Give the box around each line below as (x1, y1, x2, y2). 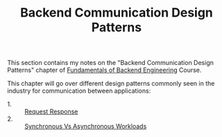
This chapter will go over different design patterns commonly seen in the (7, 80, 215, 88)
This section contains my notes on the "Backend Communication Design (7, 59, 214, 67)
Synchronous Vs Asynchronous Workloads (24, 122, 147, 131)
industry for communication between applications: (7, 86, 151, 95)
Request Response (24, 107, 78, 116)
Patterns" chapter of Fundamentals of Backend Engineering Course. (7, 66, 202, 74)
